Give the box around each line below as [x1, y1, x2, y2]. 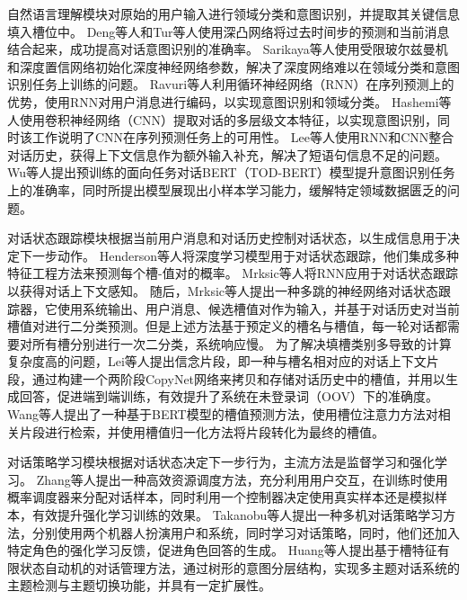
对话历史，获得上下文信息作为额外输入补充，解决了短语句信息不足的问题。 [7, 145, 447, 164]
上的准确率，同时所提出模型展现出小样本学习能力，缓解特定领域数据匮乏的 [7, 180, 447, 199]
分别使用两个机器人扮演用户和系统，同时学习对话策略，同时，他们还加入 [31, 523, 460, 542]
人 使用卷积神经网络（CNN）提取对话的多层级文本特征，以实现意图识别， [7, 110, 438, 129]
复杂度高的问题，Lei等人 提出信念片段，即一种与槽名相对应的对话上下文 [7, 352, 427, 371]
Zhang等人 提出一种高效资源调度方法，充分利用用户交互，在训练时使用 [36, 470, 448, 488]
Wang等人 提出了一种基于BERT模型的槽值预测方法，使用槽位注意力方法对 [7, 405, 438, 424]
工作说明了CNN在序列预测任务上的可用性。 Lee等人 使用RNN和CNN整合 [31, 128, 454, 147]
